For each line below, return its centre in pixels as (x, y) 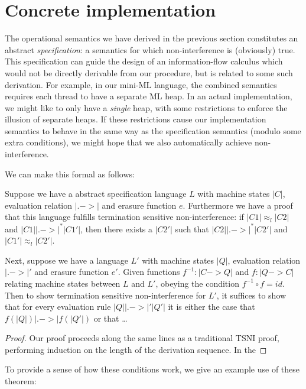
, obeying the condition (197, 283)
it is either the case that (211, 307)
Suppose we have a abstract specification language (96, 194)
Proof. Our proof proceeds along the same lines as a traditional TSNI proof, (142, 338)
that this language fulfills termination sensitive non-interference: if (124, 217)
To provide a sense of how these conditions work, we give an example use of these (152, 369)
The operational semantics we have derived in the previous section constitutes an (152, 38)
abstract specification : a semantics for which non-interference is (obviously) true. (150, 49)
